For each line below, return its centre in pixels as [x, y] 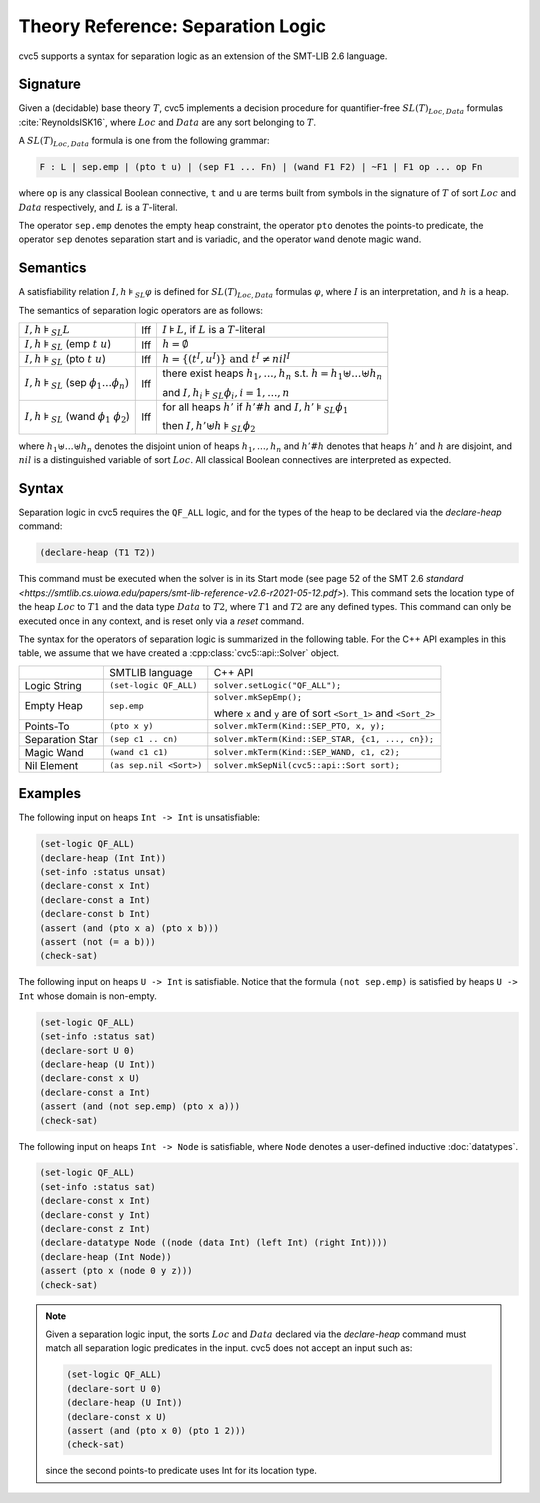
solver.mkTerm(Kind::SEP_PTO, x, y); [299, 726]
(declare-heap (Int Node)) [105, 1256]
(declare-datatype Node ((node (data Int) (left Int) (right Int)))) [213, 1243]
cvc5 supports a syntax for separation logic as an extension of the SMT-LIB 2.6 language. [203, 56]
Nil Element [51, 765]
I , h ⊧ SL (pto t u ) [65, 359]
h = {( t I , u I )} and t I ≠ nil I [226, 357]
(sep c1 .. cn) [143, 739]
